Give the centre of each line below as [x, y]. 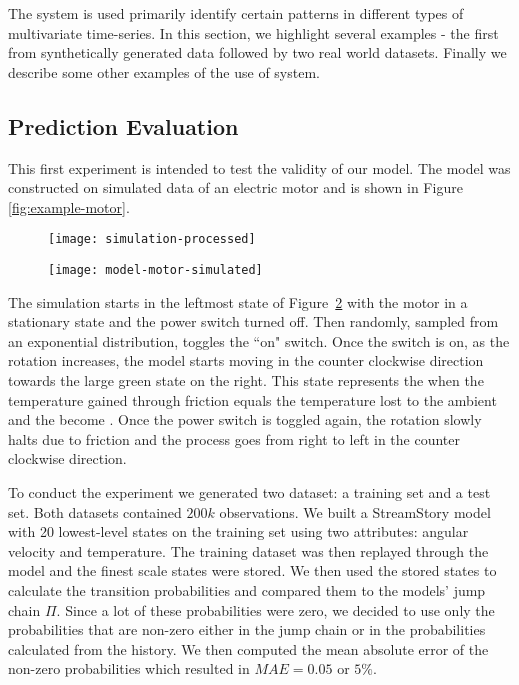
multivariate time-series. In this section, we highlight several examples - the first [253, 32]
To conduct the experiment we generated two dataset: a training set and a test [249, 492]
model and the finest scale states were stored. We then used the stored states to [252, 570]
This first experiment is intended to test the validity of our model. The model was [259, 167]
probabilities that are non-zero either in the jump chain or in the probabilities [247, 629]
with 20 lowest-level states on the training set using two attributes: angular [238, 531]
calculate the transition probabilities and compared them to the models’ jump [247, 589]
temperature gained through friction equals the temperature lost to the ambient [252, 399]
